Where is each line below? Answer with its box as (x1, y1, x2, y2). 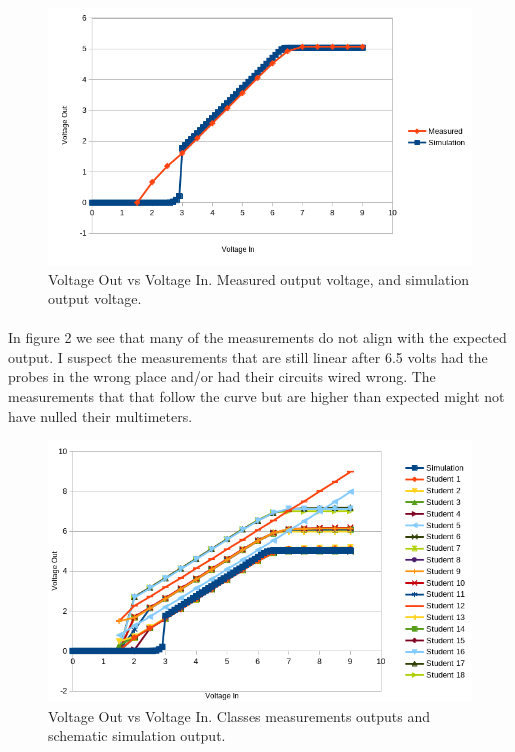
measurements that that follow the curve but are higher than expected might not (8, 386, 505, 407)
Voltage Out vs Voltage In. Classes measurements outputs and (48, 705, 431, 726)
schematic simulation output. (48, 725, 226, 746)
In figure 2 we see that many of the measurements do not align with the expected (8, 327, 507, 348)
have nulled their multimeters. (8, 405, 193, 426)
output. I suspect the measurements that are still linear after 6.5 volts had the (8, 346, 488, 367)
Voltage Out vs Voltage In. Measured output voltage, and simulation (48, 268, 470, 289)
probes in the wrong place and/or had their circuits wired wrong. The (8, 366, 436, 387)
